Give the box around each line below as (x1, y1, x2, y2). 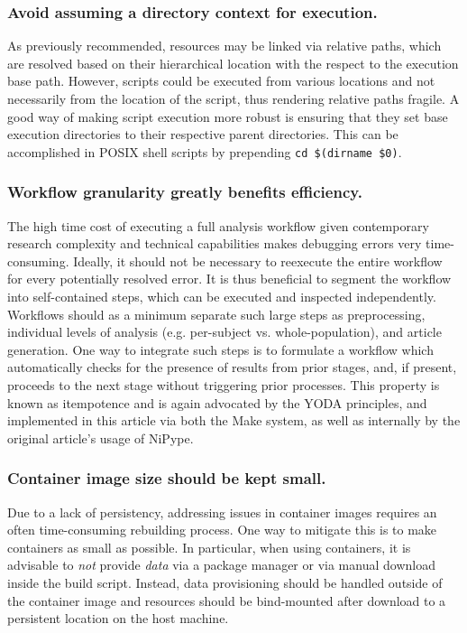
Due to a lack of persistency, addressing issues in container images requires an (7, 502, 437, 521)
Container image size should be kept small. (7, 467, 326, 489)
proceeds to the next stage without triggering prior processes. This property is (7, 376, 440, 394)
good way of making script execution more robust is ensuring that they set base (7, 107, 448, 126)
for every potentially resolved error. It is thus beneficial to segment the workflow (7, 269, 452, 288)
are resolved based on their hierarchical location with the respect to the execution (7, 53, 459, 72)
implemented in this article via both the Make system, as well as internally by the (7, 411, 461, 430)
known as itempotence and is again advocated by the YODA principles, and (7, 393, 427, 412)
